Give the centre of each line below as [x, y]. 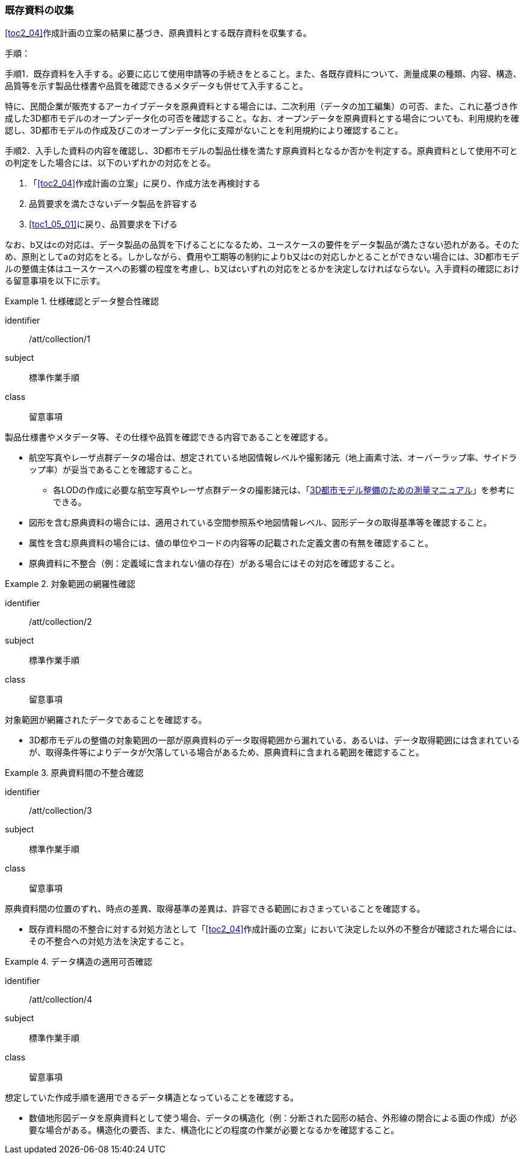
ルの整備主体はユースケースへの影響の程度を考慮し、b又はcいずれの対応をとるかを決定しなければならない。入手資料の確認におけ [262, 269]
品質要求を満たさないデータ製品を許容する [113, 204]
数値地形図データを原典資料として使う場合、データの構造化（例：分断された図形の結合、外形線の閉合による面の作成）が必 [273, 1118]
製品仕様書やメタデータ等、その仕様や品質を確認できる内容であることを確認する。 [169, 437]
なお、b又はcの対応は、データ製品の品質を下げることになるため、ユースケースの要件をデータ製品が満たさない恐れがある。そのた [262, 245]
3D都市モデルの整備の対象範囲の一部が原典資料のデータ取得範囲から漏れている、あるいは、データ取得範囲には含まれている [274, 740]
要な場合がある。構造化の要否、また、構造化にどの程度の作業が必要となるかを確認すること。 [214, 1130]
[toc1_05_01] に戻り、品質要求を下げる [103, 224]
